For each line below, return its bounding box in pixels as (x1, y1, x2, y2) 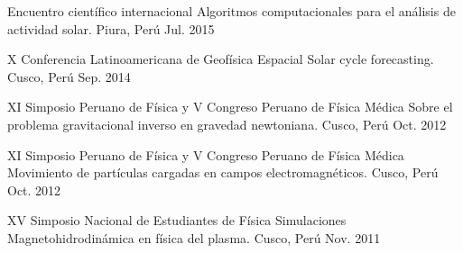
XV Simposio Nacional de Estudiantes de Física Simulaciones (7, 211, 347, 230)
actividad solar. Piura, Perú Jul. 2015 (7, 19, 215, 38)
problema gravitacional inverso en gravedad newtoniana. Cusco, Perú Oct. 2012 (7, 114, 447, 133)
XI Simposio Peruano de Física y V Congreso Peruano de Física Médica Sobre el (7, 97, 453, 116)
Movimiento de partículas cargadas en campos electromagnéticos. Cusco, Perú (7, 163, 439, 182)
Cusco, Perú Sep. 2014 (7, 67, 131, 86)
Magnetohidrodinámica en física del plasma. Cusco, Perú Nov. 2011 (7, 228, 381, 247)
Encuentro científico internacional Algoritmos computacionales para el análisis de (7, 2, 456, 20)
